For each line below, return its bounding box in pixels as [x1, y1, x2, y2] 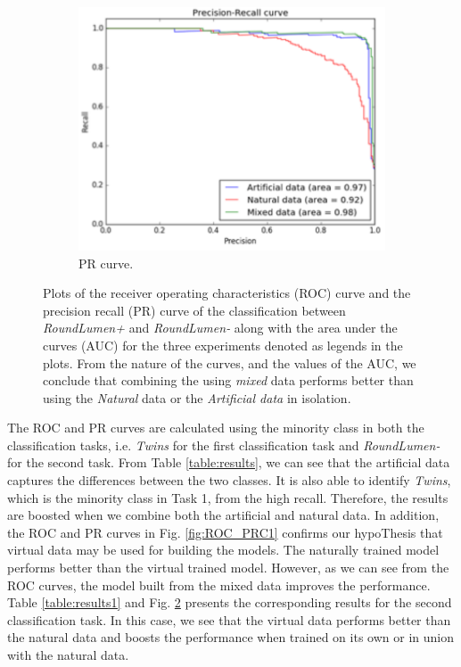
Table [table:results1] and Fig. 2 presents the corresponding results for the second [7, 593, 452, 612]
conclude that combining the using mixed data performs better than [43, 371, 414, 390]
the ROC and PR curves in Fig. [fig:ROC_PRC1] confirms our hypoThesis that [7, 523, 443, 541]
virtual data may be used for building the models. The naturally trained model [7, 540, 440, 559]
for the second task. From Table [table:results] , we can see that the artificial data [7, 453, 450, 472]
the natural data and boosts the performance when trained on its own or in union [7, 628, 454, 646]
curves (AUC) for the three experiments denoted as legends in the [43, 335, 403, 354]
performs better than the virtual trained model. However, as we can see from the [7, 558, 449, 577]
